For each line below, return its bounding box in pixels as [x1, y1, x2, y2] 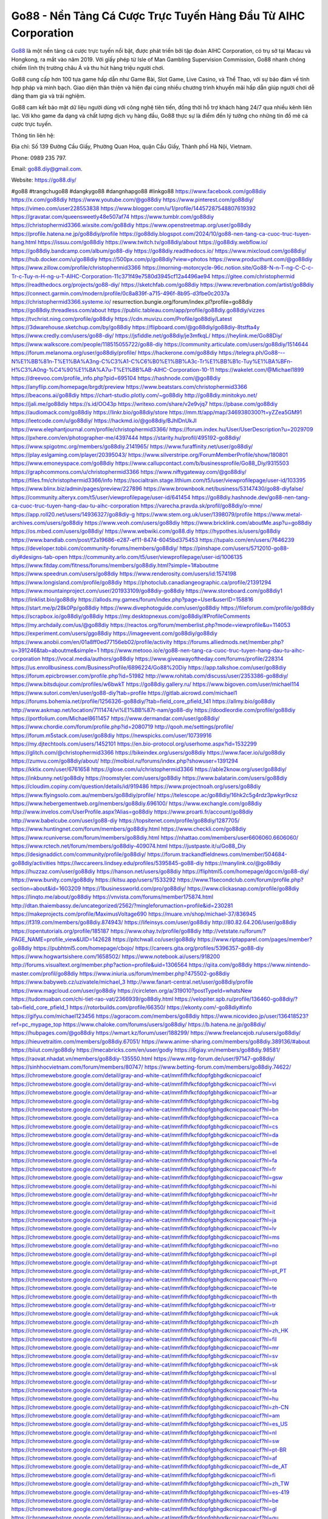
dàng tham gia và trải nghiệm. [11, 92, 86, 100]
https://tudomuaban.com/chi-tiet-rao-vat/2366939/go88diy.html [11, 995, 174, 1003]
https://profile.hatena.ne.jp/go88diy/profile [11, 230, 118, 237]
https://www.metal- [253, 510, 303, 518]
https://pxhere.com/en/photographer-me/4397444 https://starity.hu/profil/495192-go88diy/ [11, 434, 241, 442]
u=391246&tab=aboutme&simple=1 [11, 646, 100, 654]
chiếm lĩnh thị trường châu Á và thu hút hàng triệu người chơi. [11, 64, 165, 72]
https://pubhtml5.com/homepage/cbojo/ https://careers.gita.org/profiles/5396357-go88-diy [33, 944, 264, 952]
